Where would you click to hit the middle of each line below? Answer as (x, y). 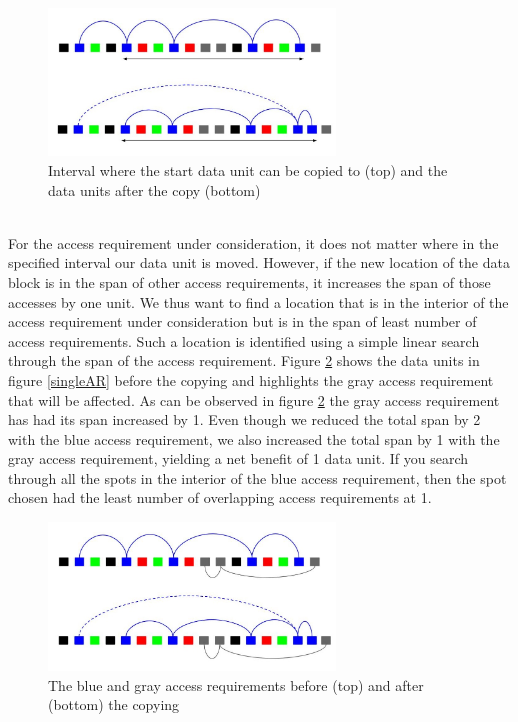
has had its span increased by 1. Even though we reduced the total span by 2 (244, 419)
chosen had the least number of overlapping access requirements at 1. (220, 497)
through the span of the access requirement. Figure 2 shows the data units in (244, 360)
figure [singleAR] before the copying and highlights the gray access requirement (251, 379)
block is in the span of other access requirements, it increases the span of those (249, 281)
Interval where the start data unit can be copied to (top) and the (248, 169)
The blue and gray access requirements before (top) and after (236, 684)
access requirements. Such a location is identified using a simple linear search (244, 340)
